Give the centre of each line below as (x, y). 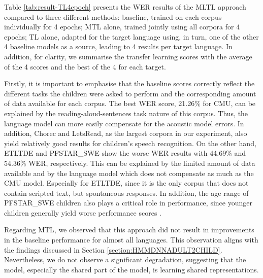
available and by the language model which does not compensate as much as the (129, 173)
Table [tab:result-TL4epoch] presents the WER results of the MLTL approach (125, 7)
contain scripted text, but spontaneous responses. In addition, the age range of (126, 193)
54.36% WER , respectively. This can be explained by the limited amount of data (130, 163)
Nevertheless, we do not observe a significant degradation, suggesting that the (125, 259)
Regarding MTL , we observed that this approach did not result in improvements (129, 230)
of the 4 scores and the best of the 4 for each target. (85, 66)
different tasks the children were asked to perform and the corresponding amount (130, 93)
